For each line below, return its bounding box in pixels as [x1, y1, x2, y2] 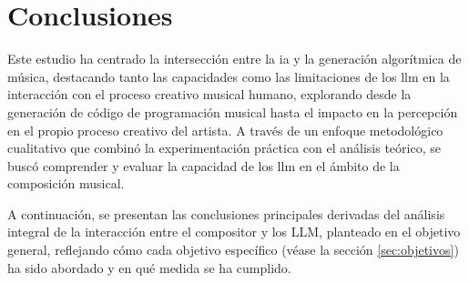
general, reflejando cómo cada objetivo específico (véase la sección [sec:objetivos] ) [7, 240, 459, 259]
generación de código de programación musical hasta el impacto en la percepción [7, 102, 458, 121]
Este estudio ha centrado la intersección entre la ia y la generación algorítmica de [7, 49, 462, 68]
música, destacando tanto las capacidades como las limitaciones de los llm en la [7, 66, 450, 86]
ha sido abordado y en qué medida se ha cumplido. [7, 258, 291, 277]
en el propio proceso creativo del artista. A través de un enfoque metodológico [7, 120, 444, 139]
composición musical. [7, 174, 125, 193]
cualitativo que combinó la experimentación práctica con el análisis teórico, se [7, 138, 441, 157]
